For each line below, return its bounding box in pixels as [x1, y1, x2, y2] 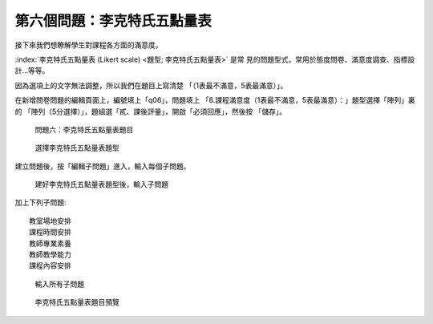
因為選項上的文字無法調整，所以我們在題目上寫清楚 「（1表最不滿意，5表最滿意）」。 [14, 80, 288, 90]
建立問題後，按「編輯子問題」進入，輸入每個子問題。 [14, 161, 191, 171]
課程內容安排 [29, 261, 71, 270]
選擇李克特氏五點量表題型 [34, 143, 119, 152]
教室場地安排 [29, 217, 71, 225]
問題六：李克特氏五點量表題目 [34, 124, 134, 134]
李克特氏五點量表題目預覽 [34, 298, 119, 307]
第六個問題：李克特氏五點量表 [14, 12, 212, 30]
